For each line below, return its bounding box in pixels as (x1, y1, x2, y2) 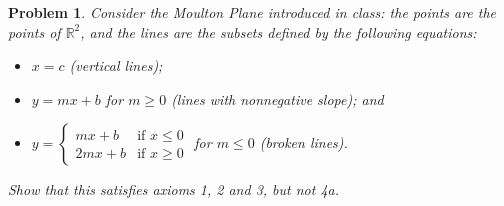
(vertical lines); (69, 55, 163, 76)
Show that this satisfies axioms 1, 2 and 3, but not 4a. (8, 179, 340, 200)
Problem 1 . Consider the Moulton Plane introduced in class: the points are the (8, 2, 497, 22)
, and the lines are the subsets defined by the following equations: (80, 21, 477, 42)
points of (8, 21, 61, 42)
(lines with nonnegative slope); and (171, 88, 384, 109)
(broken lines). (259, 132, 348, 153)
